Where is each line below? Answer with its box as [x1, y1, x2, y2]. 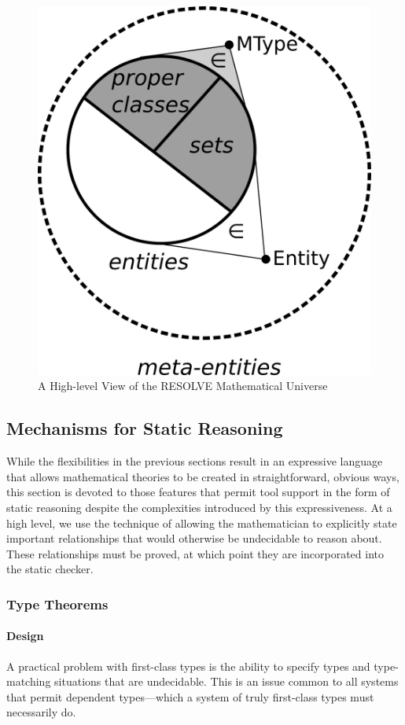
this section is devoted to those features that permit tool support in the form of [6, 484, 390, 500]
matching [6, 673, 51, 690]
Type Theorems [6, 594, 109, 613]
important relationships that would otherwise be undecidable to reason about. [6, 530, 382, 547]
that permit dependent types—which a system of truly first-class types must [6, 688, 374, 705]
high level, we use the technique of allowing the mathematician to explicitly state [6, 514, 397, 531]
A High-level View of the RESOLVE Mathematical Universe [38, 377, 328, 394]
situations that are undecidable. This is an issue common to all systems [54, 673, 399, 690]
